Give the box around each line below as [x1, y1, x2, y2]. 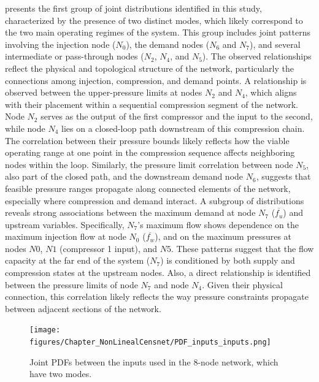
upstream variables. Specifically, [5, 218, 125, 231]
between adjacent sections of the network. [5, 302, 161, 315]
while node [5, 121, 45, 134]
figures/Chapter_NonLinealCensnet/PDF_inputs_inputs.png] [29, 338, 271, 347]
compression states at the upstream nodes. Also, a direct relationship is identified [5, 266, 311, 279]
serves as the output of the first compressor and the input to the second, [40, 110, 313, 123]
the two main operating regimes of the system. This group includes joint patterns [5, 26, 310, 39]
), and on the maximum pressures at [155, 230, 292, 243]
